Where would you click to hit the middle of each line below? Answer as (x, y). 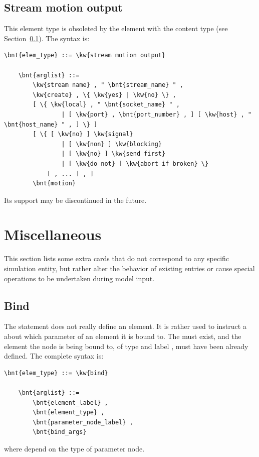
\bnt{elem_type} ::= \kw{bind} (56, 373)
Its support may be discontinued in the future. (75, 200)
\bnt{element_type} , (69, 413)
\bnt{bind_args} (60, 432)
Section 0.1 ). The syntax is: (47, 38)
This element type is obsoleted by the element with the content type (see (116, 28)
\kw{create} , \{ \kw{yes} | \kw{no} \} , (104, 95)
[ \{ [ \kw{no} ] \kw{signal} (83, 134)
